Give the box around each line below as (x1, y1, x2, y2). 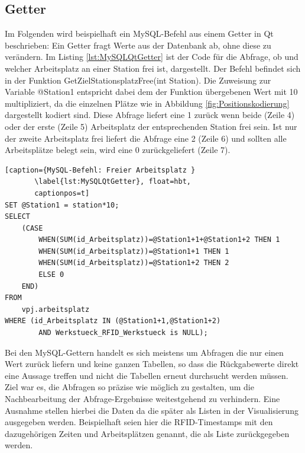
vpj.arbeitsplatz (21, 305, 90, 314)
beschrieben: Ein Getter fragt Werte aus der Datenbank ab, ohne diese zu (5, 39, 271, 51)
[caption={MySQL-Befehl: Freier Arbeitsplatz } (5, 165, 196, 174)
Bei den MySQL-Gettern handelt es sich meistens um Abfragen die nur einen (5, 346, 284, 358)
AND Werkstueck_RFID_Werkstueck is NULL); (38, 328, 208, 337)
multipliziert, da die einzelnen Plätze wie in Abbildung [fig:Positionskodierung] (5, 97, 290, 109)
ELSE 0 (38, 270, 64, 279)
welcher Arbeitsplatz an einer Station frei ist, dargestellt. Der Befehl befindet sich (5, 62, 301, 74)
